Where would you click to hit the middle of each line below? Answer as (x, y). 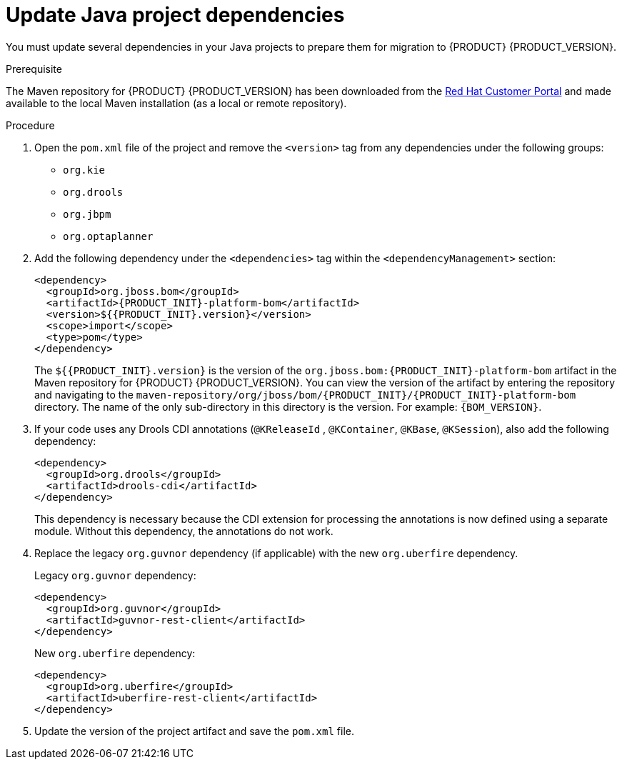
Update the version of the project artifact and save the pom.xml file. (195, 731)
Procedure (30, 125)
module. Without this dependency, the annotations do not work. (184, 531)
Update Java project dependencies (175, 15)
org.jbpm (87, 214)
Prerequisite (34, 69)
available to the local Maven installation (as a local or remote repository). (176, 103)
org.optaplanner (108, 236)
